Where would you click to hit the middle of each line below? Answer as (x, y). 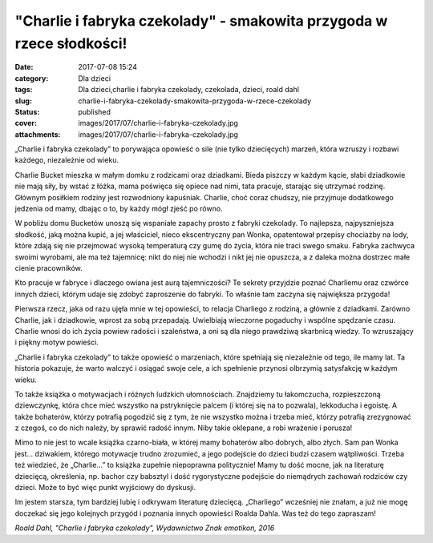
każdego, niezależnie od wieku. (67, 160)
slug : (23, 101)
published (95, 111)
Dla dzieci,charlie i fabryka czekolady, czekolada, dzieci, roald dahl (189, 90)
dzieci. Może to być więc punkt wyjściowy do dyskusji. (105, 488)
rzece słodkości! (71, 43)
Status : (27, 111)
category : (32, 78)
